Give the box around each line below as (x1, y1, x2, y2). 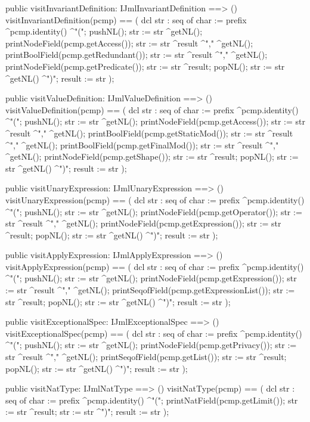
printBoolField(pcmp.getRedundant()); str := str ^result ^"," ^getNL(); (5, 48, 268, 61)
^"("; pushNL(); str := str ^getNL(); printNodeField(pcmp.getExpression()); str (5, 272, 297, 284)
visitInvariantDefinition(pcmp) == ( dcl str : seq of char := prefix (5, 13, 247, 26)
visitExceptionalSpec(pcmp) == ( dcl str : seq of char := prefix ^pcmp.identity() (5, 327, 302, 339)
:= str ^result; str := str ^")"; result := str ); (5, 405, 169, 418)
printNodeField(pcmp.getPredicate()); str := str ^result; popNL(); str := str (5, 60, 285, 72)
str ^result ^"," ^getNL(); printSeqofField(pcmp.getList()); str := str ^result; (5, 350, 287, 363)
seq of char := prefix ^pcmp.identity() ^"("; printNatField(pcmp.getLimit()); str (5, 393, 298, 406)
